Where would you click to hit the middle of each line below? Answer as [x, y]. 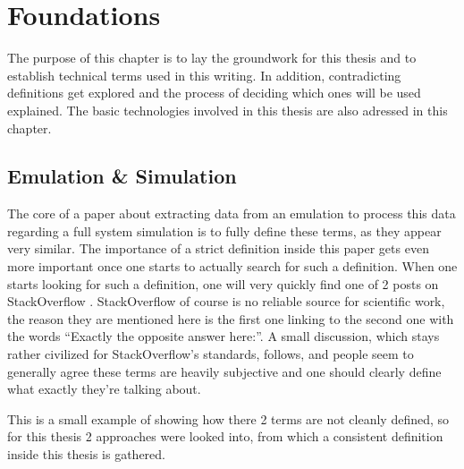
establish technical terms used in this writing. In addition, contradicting [204, 75]
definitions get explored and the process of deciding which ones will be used [214, 93]
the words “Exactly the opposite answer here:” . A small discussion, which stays [224, 336]
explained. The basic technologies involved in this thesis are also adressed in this [228, 110]
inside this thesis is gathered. [86, 454]
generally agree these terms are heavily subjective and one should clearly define [224, 371]
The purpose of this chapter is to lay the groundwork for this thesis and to [212, 58]
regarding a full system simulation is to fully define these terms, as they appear [224, 230]
